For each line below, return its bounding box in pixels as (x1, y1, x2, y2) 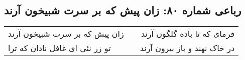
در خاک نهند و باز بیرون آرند (140, 42, 235, 54)
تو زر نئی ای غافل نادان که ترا (8, 42, 111, 54)
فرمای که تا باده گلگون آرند (141, 28, 235, 40)
